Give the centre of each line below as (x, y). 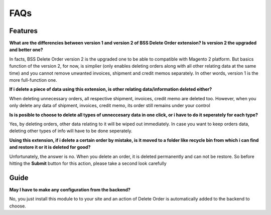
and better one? (26, 50)
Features (23, 31)
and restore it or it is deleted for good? (50, 147)
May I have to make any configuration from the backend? (70, 189)
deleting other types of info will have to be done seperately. (71, 131)
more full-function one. (33, 80)
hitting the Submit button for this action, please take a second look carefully (88, 163)
